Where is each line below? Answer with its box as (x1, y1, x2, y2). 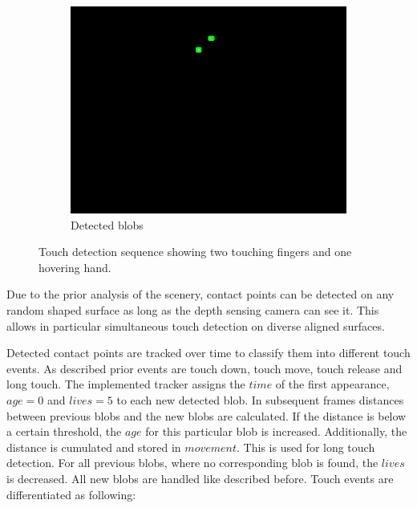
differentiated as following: (6, 486, 136, 502)
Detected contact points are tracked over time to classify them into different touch (6, 344, 411, 361)
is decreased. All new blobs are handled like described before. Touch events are (6, 469, 394, 486)
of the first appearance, (275, 376, 390, 392)
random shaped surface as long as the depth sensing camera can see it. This (6, 301, 379, 318)
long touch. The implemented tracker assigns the (6, 376, 245, 392)
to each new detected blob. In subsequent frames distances (116, 391, 404, 408)
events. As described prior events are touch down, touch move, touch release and (6, 360, 403, 376)
